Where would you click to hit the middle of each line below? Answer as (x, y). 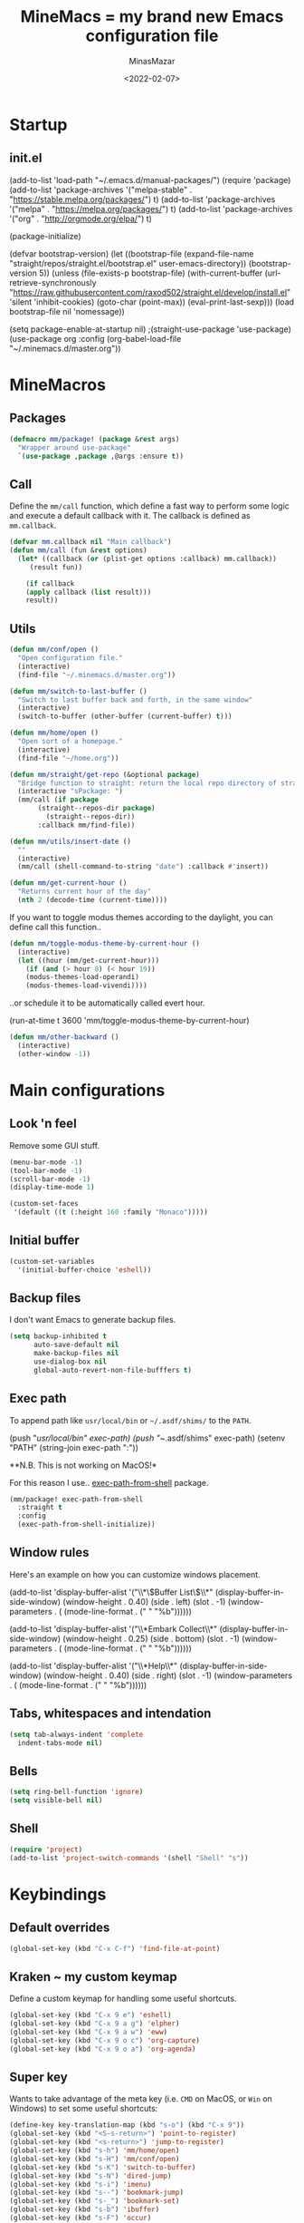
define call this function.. (56, 927)
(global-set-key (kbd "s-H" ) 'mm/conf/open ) (95, 2159)
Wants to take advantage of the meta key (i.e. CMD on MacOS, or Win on (141, 2099)
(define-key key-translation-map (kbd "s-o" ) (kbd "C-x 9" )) (127, 2125)
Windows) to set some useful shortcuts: (84, 2109)
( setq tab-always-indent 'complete (76, 1734)
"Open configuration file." (71, 658)
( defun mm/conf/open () (54, 650)
